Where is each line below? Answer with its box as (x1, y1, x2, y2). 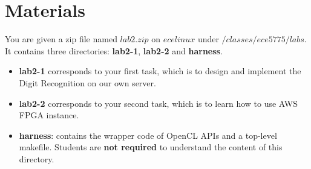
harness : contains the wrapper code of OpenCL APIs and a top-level (19, 129, 277, 141)
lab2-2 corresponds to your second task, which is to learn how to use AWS (19, 97, 298, 109)
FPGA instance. (19, 109, 79, 121)
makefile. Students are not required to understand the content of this (19, 141, 283, 153)
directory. (19, 152, 54, 165)
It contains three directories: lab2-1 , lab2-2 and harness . (5, 44, 223, 57)
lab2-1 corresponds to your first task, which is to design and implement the (19, 65, 301, 77)
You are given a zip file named (5, 33, 117, 45)
